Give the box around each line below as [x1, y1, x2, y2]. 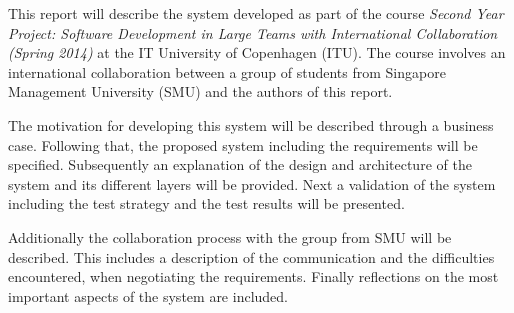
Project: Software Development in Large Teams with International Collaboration [8, 22, 498, 43]
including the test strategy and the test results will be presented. [8, 193, 405, 214]
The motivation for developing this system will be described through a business [8, 114, 494, 135]
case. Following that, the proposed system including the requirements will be [8, 134, 478, 155]
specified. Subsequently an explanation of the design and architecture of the [8, 154, 472, 175]
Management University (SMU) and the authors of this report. [8, 81, 393, 102]
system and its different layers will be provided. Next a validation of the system [8, 173, 496, 194]
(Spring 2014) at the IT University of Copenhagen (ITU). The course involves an [8, 42, 506, 63]
